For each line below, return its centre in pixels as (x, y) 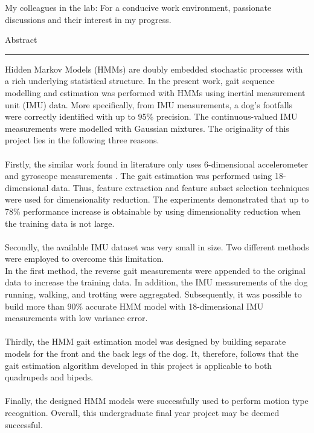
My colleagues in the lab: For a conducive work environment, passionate (138, 7)
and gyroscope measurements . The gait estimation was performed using (139, 176)
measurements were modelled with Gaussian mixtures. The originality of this (147, 128)
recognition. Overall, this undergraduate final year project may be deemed (142, 412)
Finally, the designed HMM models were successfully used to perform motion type (157, 401)
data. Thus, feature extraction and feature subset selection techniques (180, 187)
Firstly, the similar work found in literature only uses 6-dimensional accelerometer (157, 164)
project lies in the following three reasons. (82, 140)
